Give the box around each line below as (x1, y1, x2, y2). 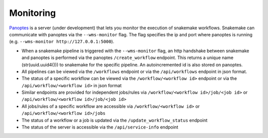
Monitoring (9, 7, 56, 18)
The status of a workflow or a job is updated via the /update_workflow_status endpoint (21, 117, 208, 123)
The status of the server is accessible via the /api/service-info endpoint (21, 124, 179, 130)
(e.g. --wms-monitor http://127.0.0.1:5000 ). (9, 39, 114, 45)
